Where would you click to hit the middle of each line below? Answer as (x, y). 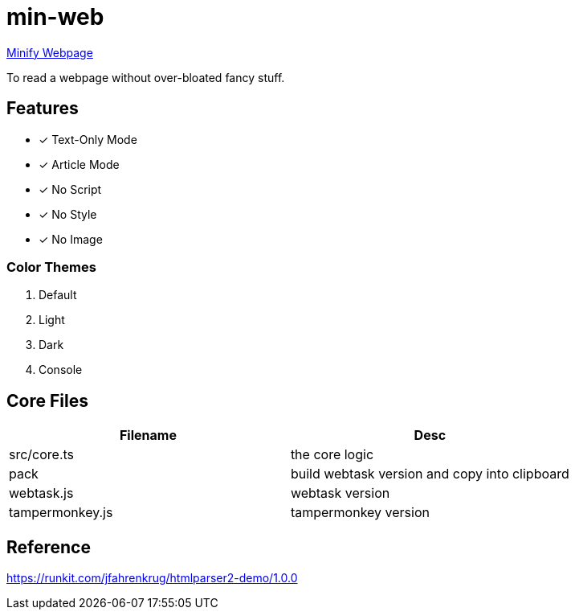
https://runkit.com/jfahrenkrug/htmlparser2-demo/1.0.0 (152, 578)
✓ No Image (71, 239)
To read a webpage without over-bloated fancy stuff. (146, 77)
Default (58, 295)
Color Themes (51, 267)
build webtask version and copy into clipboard (430, 474)
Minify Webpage (50, 52)
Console (61, 370)
